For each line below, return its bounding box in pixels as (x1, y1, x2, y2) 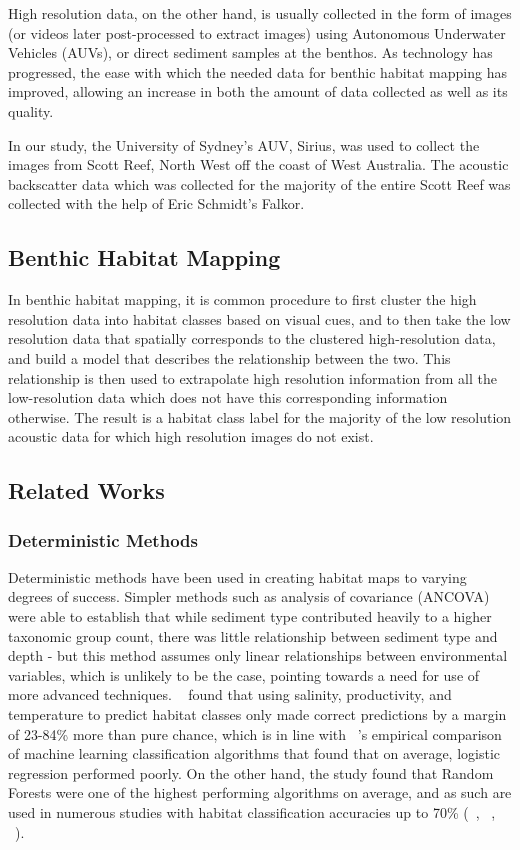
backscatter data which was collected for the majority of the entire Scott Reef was (8, 173, 511, 194)
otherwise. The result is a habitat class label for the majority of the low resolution (8, 406, 512, 427)
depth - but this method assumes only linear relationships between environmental (8, 645, 508, 666)
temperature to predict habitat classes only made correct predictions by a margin (8, 704, 507, 725)
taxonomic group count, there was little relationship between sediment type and (8, 625, 498, 646)
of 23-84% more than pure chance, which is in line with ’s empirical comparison (8, 723, 502, 744)
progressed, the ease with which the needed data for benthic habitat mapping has (8, 61, 507, 82)
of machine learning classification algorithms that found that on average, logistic (8, 743, 500, 764)
